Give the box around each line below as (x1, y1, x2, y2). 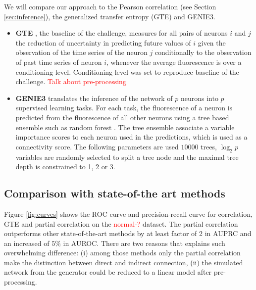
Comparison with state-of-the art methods (4, 186, 225, 201)
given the (198, 37, 226, 48)
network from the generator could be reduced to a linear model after (4, 267, 212, 277)
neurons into (180, 93, 218, 103)
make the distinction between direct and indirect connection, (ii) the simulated (4, 257, 243, 267)
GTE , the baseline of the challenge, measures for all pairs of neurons (15, 28, 228, 38)
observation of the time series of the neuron (15, 47, 148, 57)
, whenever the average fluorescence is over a (106, 56, 242, 67)
